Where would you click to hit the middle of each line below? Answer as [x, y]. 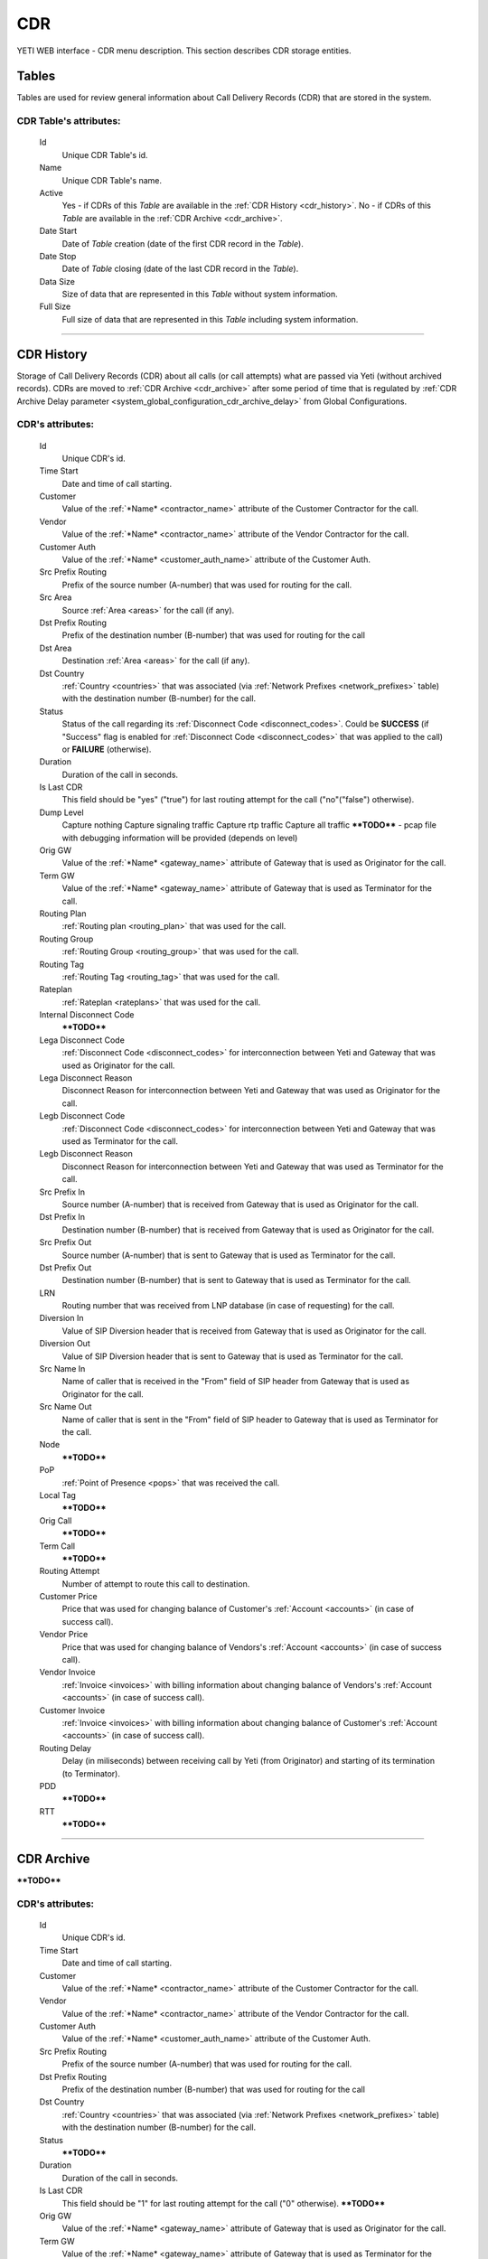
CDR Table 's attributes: [69, 121]
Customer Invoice [72, 1710]
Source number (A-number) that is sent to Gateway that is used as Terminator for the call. [229, 1255]
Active [51, 192]
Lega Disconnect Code [82, 1040]
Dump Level [62, 812]
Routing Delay [66, 1748]
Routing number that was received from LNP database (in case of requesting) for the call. [228, 1306]
